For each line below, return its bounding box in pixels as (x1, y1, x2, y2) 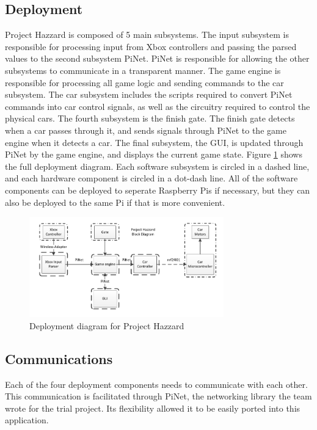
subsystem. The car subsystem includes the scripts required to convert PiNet (5, 88, 293, 101)
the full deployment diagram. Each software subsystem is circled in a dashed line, (5, 159, 310, 172)
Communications (5, 349, 113, 368)
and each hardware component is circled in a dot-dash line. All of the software (5, 172, 298, 184)
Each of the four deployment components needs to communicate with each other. (5, 377, 308, 390)
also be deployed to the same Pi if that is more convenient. (5, 195, 225, 208)
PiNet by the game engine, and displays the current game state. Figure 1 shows (5, 148, 302, 161)
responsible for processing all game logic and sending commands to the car (5, 76, 284, 89)
